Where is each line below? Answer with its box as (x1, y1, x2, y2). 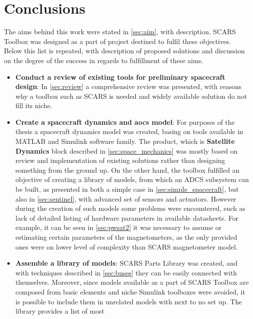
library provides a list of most (15, 306, 105, 316)
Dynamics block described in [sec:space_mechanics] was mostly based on (15, 145, 238, 156)
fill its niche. (15, 100, 52, 111)
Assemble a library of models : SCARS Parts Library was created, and (15, 258, 238, 268)
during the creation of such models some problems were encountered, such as (15, 203, 246, 213)
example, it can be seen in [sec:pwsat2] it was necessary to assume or (15, 222, 222, 232)
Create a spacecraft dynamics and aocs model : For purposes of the (15, 116, 235, 127)
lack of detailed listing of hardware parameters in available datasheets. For (15, 212, 238, 223)
